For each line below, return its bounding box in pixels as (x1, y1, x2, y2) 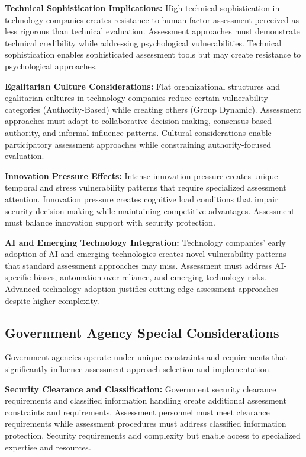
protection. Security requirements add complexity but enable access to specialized (5, 429, 301, 442)
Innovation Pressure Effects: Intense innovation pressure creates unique (5, 169, 278, 182)
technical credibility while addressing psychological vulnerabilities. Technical (5, 36, 282, 49)
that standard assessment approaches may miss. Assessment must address (5, 259, 272, 271)
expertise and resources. (5, 440, 91, 453)
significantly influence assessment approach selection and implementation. (5, 363, 272, 375)
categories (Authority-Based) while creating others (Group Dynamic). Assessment (5, 103, 301, 115)
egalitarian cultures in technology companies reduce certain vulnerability (5, 91, 268, 104)
